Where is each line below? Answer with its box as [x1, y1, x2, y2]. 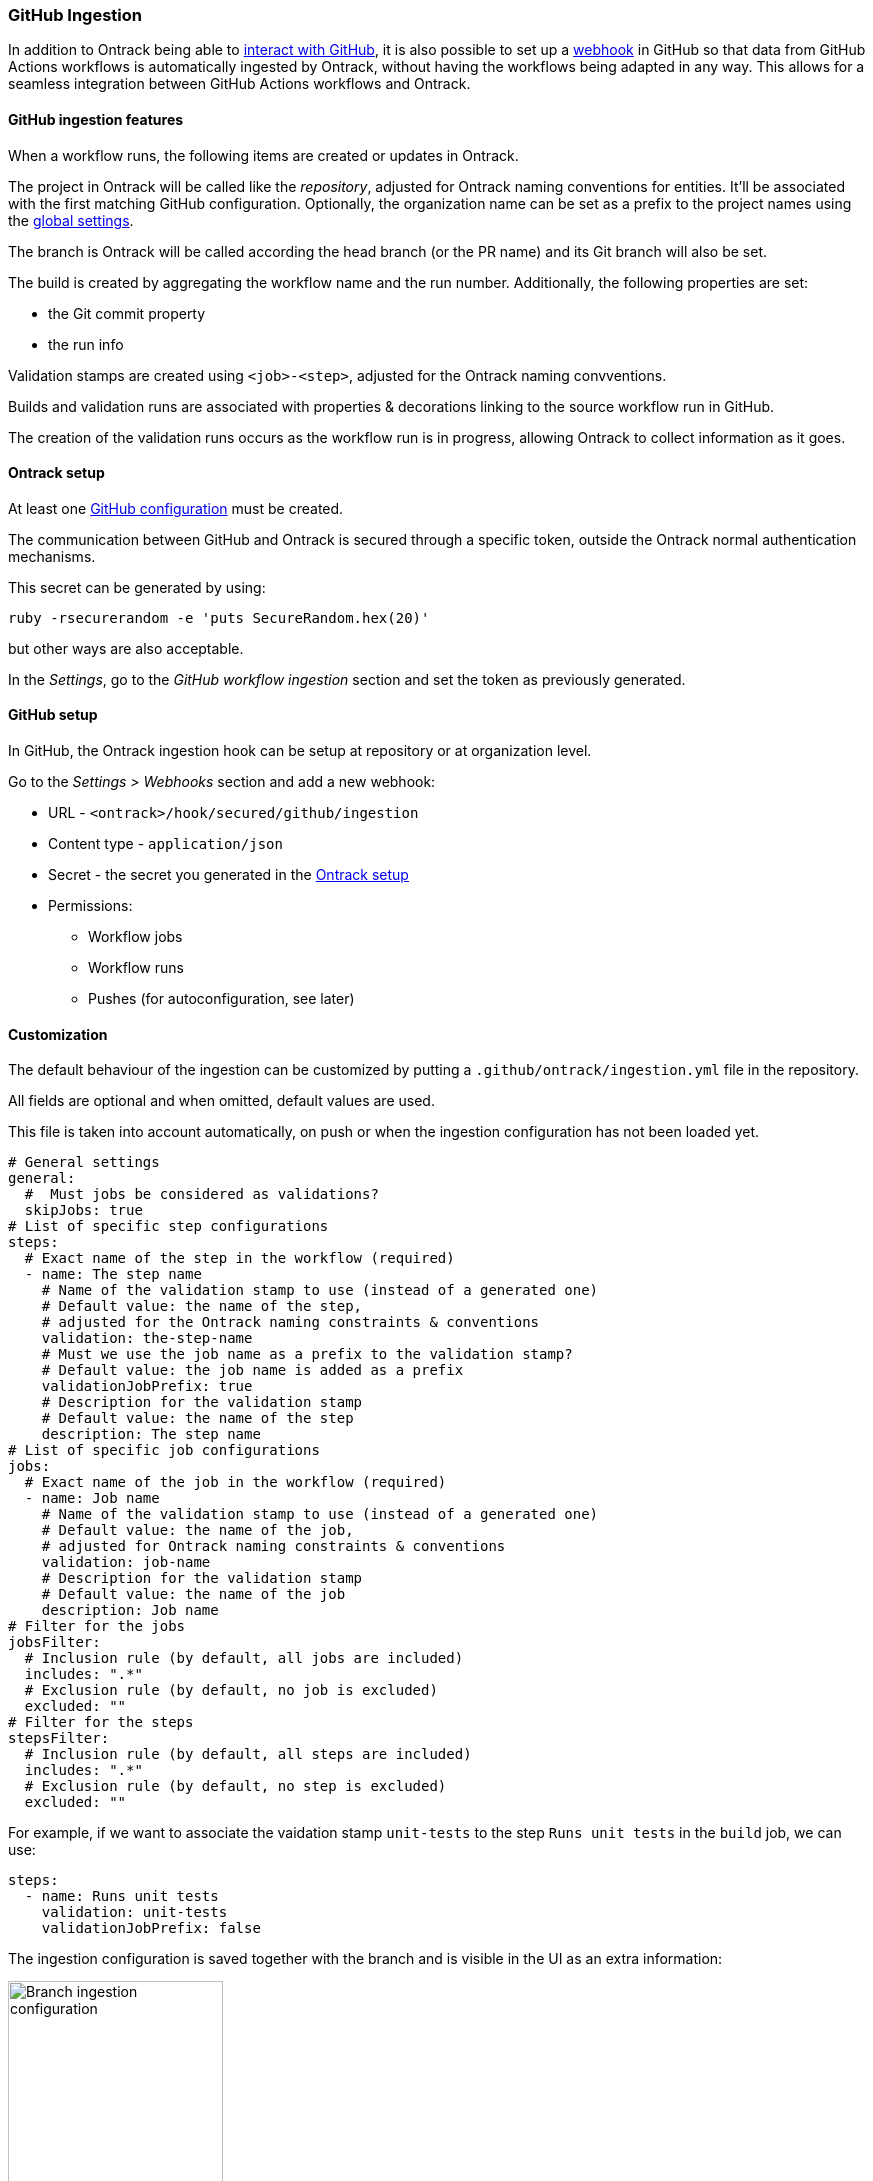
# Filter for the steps [8, 1714, 194, 1731]
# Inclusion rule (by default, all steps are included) [24, 1746, 472, 1763]
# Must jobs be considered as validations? [24, 1186, 379, 1203]
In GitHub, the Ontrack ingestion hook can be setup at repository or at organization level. [8, 742, 592, 760]
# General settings [8, 1154, 160, 1171]
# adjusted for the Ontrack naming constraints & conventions [41, 1314, 540, 1331]
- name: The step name [24, 1266, 202, 1283]
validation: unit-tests [41, 1904, 228, 1921]
